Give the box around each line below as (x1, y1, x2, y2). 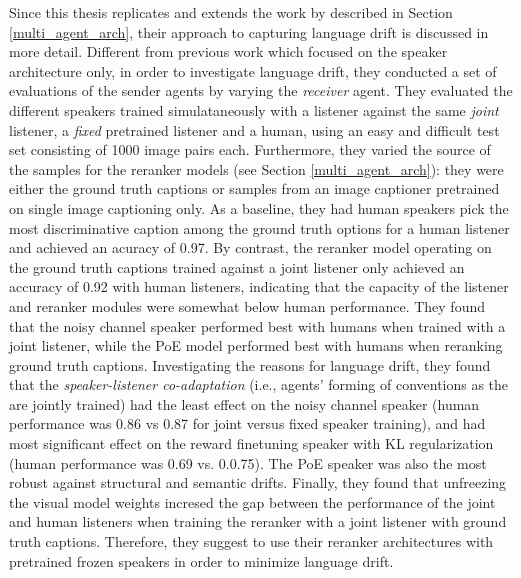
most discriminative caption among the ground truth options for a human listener (9, 217, 510, 238)
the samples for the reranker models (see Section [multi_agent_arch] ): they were (9, 158, 504, 179)
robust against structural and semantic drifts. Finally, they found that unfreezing (9, 472, 507, 493)
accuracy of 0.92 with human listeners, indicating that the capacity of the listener (9, 276, 509, 297)
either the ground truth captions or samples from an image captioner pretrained (9, 178, 500, 199)
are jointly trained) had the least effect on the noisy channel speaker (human (9, 393, 480, 414)
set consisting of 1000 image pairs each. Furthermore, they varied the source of (9, 139, 491, 160)
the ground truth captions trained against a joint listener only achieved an (9, 256, 465, 277)
